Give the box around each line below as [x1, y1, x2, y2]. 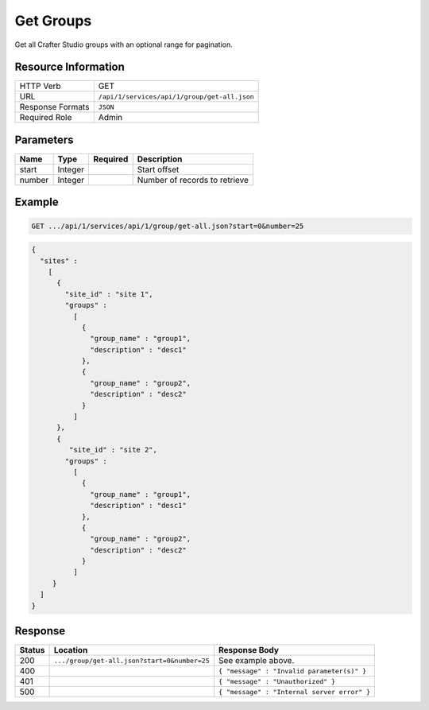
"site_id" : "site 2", [68, 445, 158, 455]
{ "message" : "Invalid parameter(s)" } [218, 666, 367, 675]
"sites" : [40, 256, 79, 266]
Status [19, 645, 45, 656]
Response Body [218, 645, 280, 656]
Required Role [19, 112, 72, 123]
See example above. [218, 655, 295, 666]
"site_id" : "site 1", [64, 289, 154, 298]
